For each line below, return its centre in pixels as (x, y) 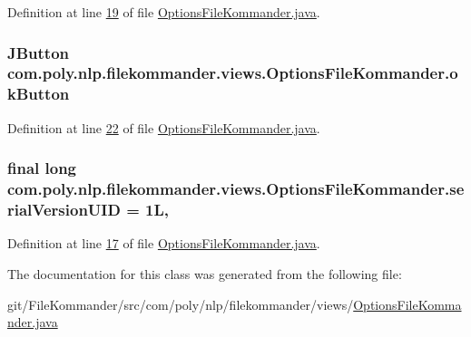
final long (42, 168)
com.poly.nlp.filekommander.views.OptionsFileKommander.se (236, 189)
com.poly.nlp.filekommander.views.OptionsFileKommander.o (233, 73)
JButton (39, 52)
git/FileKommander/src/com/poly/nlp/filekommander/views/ (181, 304)
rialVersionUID (64, 210)
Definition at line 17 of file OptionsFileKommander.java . (164, 243)
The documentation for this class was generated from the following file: (205, 273)
